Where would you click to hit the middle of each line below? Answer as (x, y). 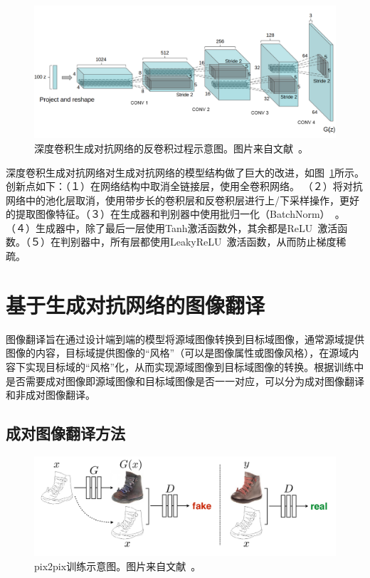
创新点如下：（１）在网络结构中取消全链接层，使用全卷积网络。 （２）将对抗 (184, 186)
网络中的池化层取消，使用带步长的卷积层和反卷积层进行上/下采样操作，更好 (183, 200)
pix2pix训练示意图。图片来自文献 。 (118, 566)
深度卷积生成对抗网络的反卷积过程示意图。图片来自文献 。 (171, 148)
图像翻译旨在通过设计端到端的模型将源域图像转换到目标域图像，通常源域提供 (185, 338)
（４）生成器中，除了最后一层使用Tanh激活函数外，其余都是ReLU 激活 (172, 227)
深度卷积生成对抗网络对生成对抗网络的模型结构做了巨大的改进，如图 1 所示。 (185, 172)
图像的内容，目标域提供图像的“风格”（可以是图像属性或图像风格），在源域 (178, 353)
